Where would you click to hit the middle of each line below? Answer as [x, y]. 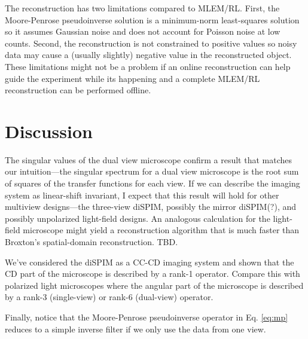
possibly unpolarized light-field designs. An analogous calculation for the [138, 218]
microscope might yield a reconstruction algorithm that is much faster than [161, 230]
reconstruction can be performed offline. [78, 90]
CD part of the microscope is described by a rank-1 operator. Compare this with [153, 274]
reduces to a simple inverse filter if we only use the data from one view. [135, 329]
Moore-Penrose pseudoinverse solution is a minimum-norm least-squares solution [152, 19]
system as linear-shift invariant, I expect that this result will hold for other [142, 195]
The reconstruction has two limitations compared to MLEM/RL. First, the [142, 8]
